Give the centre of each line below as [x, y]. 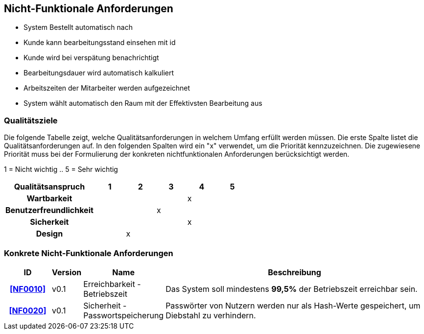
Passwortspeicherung [124, 315]
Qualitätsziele [31, 120]
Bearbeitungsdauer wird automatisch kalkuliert [99, 73]
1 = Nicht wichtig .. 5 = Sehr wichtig [61, 169]
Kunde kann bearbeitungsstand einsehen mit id [100, 43]
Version [67, 272]
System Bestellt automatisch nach [78, 27]
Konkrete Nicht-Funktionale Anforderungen [89, 253]
